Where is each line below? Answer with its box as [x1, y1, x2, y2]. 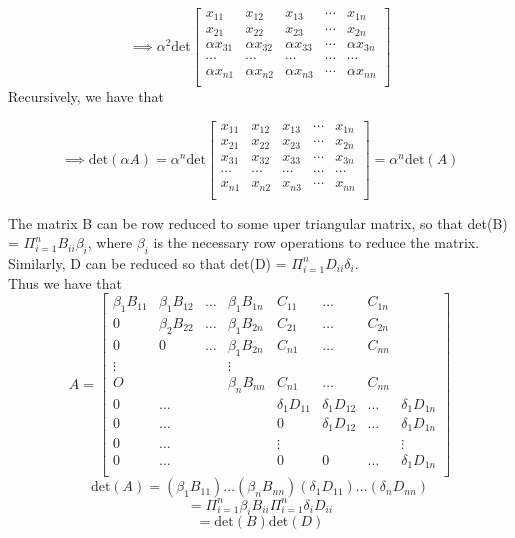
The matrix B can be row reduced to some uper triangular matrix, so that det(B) [8, 212, 508, 233]
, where [87, 232, 133, 253]
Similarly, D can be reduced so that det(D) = [8, 252, 287, 273]
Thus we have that [8, 272, 123, 293]
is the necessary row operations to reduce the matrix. [153, 232, 480, 253]
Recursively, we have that [8, 86, 164, 106]
